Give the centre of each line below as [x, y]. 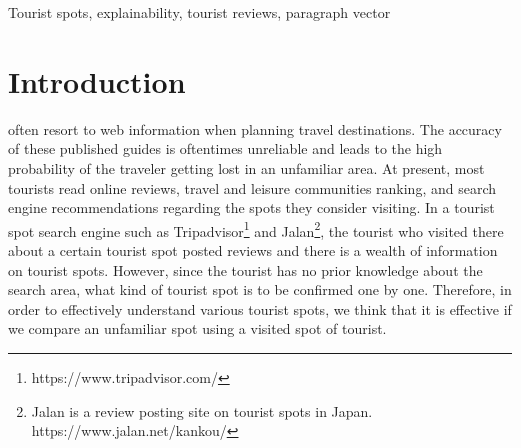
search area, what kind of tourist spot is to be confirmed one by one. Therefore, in [260, 289]
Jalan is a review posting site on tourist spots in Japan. [202, 410]
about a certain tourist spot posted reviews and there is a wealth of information [253, 249]
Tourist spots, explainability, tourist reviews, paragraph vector [199, 12]
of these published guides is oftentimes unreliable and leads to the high [225, 148]
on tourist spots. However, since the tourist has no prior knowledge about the [245, 269]
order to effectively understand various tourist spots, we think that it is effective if [260, 308]
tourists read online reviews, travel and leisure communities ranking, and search [252, 187]
